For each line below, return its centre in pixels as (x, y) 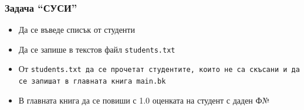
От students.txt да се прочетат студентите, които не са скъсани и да (159, 69)
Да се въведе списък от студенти (77, 30)
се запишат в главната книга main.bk (92, 82)
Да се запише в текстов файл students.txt (97, 49)
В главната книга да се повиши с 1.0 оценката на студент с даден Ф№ (144, 100)
